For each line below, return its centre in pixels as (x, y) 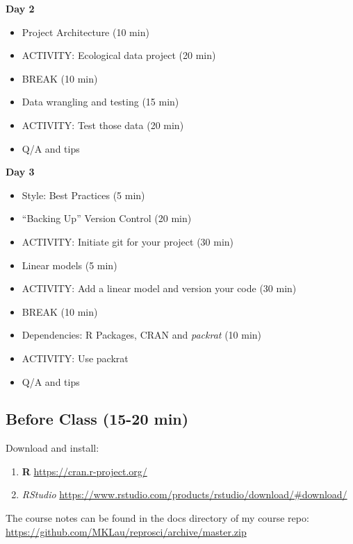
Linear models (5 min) (69, 265)
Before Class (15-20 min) (97, 419)
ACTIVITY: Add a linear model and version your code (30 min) (159, 288)
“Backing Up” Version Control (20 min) (107, 218)
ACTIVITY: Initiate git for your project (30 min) (128, 241)
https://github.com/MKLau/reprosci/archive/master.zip (126, 531)
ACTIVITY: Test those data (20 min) (103, 125)
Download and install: (52, 448)
